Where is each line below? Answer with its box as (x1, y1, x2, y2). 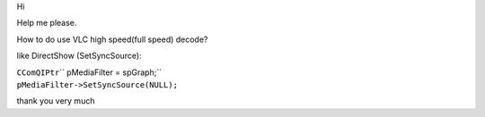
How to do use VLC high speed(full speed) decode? (16, 34, 208, 45)
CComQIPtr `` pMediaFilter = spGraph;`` (16, 67, 162, 78)
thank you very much (16, 96, 95, 106)
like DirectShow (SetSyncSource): (16, 50, 143, 62)
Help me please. (16, 18, 77, 29)
